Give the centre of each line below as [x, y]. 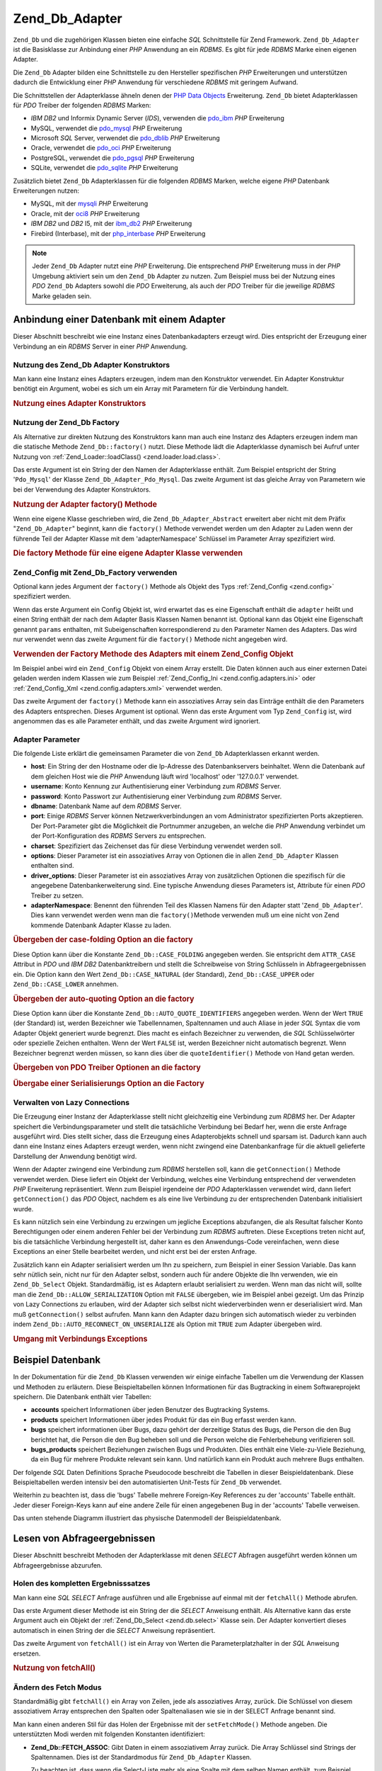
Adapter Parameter [47, 739]
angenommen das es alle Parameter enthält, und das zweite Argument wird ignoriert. [137, 721]
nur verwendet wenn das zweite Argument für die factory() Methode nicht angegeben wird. [150, 639]
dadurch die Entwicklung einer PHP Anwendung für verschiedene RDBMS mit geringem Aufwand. [156, 82]
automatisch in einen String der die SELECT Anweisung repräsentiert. [114, 1630]
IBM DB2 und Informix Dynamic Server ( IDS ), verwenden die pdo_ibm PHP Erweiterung [157, 118]
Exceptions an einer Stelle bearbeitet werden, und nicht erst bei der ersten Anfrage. [135, 1252]
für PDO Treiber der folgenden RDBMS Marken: [82, 105]
